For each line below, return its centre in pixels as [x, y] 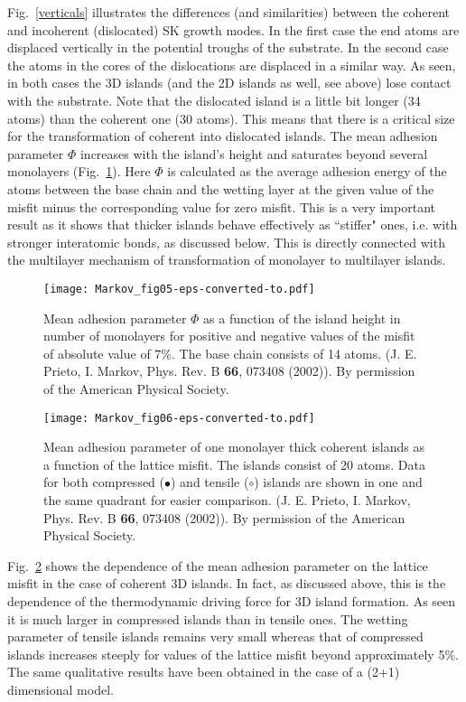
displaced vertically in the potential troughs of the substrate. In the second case [228, 47]
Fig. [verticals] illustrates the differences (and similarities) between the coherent [229, 12]
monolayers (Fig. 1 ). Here [79, 171]
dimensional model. [61, 689]
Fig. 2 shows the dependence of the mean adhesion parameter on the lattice [218, 565]
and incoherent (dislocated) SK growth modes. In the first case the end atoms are [233, 29]
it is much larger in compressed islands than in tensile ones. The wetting [208, 618]
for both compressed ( [104, 482]
